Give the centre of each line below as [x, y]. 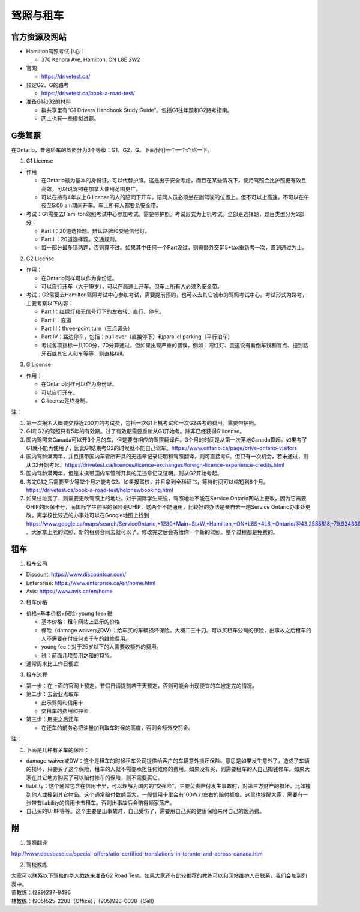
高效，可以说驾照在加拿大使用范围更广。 [91, 188]
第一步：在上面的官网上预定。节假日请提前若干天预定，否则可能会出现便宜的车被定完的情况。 [142, 685]
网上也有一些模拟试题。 [70, 118]
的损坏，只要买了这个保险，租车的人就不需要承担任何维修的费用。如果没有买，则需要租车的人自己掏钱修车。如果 [165, 769]
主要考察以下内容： [50, 303]
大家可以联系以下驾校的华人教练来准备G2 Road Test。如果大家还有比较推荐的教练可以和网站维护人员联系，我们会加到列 [159, 875]
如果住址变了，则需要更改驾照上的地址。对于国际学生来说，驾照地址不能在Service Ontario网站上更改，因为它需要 [166, 499]
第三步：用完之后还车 [52, 719]
